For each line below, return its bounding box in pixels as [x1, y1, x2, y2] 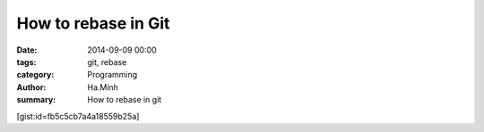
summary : [16, 95, 56, 105]
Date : [16, 45, 38, 55]
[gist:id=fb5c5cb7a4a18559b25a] [16, 111, 140, 121]
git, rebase [87, 56, 127, 67]
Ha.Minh [87, 81, 118, 93]
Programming [87, 70, 138, 80]
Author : [16, 81, 47, 93]
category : [16, 70, 55, 80]
